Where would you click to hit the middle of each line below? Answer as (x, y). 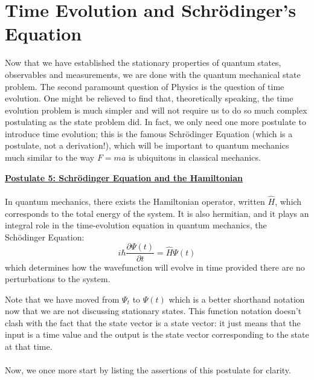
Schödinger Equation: (45, 237)
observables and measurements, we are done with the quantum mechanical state (153, 74)
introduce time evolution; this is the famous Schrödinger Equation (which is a (149, 133)
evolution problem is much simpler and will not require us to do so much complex (156, 110)
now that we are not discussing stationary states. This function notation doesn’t (153, 311)
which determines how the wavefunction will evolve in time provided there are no (155, 267)
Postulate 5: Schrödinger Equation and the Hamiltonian (124, 177)
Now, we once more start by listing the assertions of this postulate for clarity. (148, 370)
